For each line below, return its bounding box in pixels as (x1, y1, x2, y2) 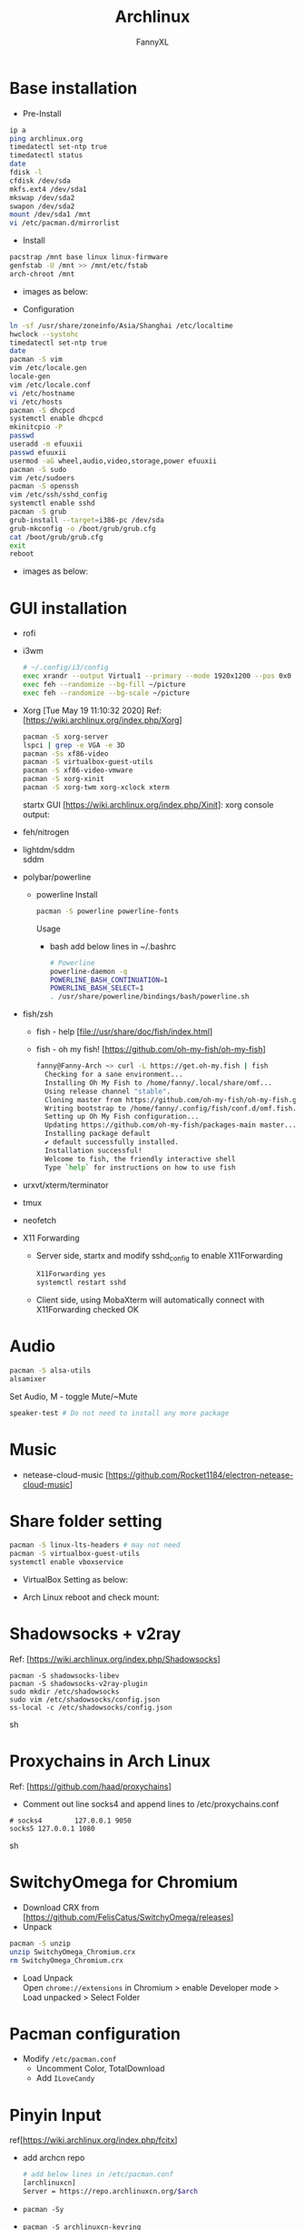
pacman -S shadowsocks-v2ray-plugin (9, 1680, 148, 1689)
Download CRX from (22, 1902, 100, 1913)
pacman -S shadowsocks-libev (9, 1672, 120, 1681)
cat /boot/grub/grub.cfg (9, 532, 103, 542)
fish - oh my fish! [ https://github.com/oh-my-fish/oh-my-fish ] (35, 1044, 266, 1055)
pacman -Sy (22, 2205, 64, 2215)
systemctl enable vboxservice (9, 1558, 124, 1567)
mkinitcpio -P (9, 423, 64, 432)
